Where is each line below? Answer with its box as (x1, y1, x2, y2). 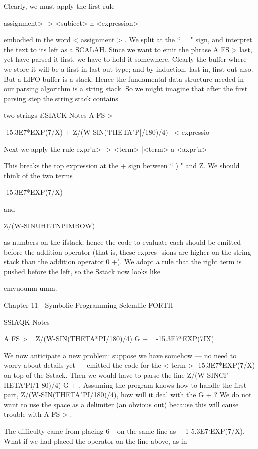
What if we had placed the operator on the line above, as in (4, 435, 187, 446)
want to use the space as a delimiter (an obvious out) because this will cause (4, 399, 239, 409)
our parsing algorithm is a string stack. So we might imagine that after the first (4, 83, 248, 94)
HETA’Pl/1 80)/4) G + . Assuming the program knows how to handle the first (4, 379, 247, 390)
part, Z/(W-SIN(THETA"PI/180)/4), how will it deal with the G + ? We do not (4, 389, 252, 400)
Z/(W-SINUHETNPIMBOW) (4, 220, 95, 230)
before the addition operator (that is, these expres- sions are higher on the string (4, 246, 251, 257)
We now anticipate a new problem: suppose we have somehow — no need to (4, 350, 237, 360)
